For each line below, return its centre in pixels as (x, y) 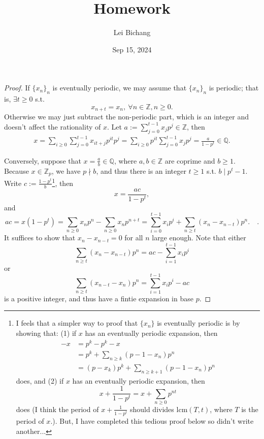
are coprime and (190, 160)
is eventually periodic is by (199, 323)
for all (134, 238)
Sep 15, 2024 (132, 49)
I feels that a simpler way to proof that (77, 323)
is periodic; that (234, 88)
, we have (66, 170)
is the (250, 409)
